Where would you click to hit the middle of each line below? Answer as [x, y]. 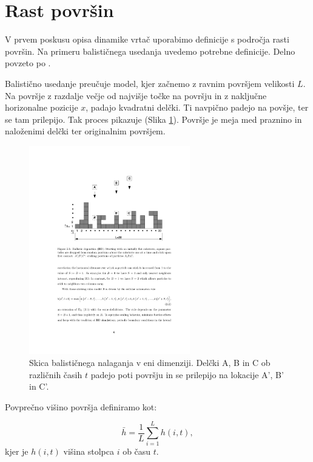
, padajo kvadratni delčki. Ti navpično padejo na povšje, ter [197, 107]
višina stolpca [89, 451]
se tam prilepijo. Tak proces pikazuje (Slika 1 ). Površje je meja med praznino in [153, 119]
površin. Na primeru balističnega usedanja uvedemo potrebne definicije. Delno [150, 51]
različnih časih [56, 374]
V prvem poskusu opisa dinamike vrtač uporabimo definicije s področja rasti [147, 39]
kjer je [17, 451]
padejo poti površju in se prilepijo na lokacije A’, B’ [187, 374]
